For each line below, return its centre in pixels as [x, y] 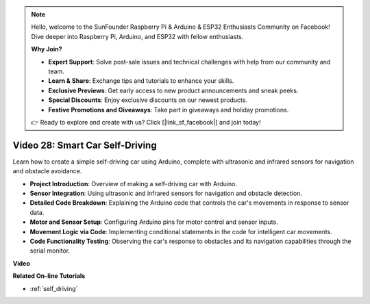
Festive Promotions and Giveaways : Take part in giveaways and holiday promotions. [169, 110]
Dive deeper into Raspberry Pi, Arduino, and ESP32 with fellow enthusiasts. [137, 36]
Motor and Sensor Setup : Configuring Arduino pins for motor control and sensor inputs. [154, 222]
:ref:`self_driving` [54, 288]
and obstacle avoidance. [47, 171]
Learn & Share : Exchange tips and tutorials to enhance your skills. [141, 81]
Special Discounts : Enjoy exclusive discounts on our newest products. [148, 100]
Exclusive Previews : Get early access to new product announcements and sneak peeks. [173, 90]
